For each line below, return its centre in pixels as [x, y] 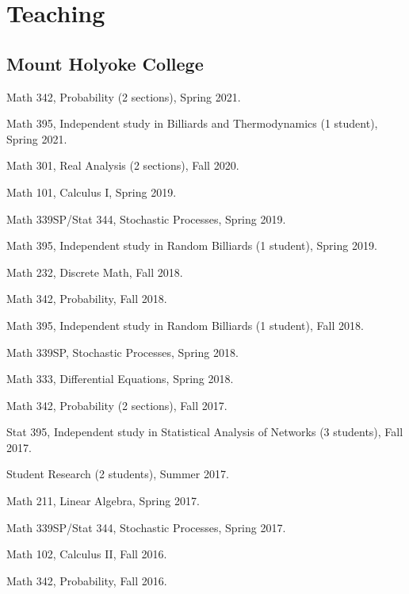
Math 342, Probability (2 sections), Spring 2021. [124, 96]
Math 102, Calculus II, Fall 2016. [87, 554]
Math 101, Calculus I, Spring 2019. [92, 192]
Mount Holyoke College [105, 63]
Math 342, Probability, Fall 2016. [87, 580]
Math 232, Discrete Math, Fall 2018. [95, 272]
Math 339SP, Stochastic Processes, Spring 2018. [122, 352]
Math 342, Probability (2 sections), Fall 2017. [117, 405]
